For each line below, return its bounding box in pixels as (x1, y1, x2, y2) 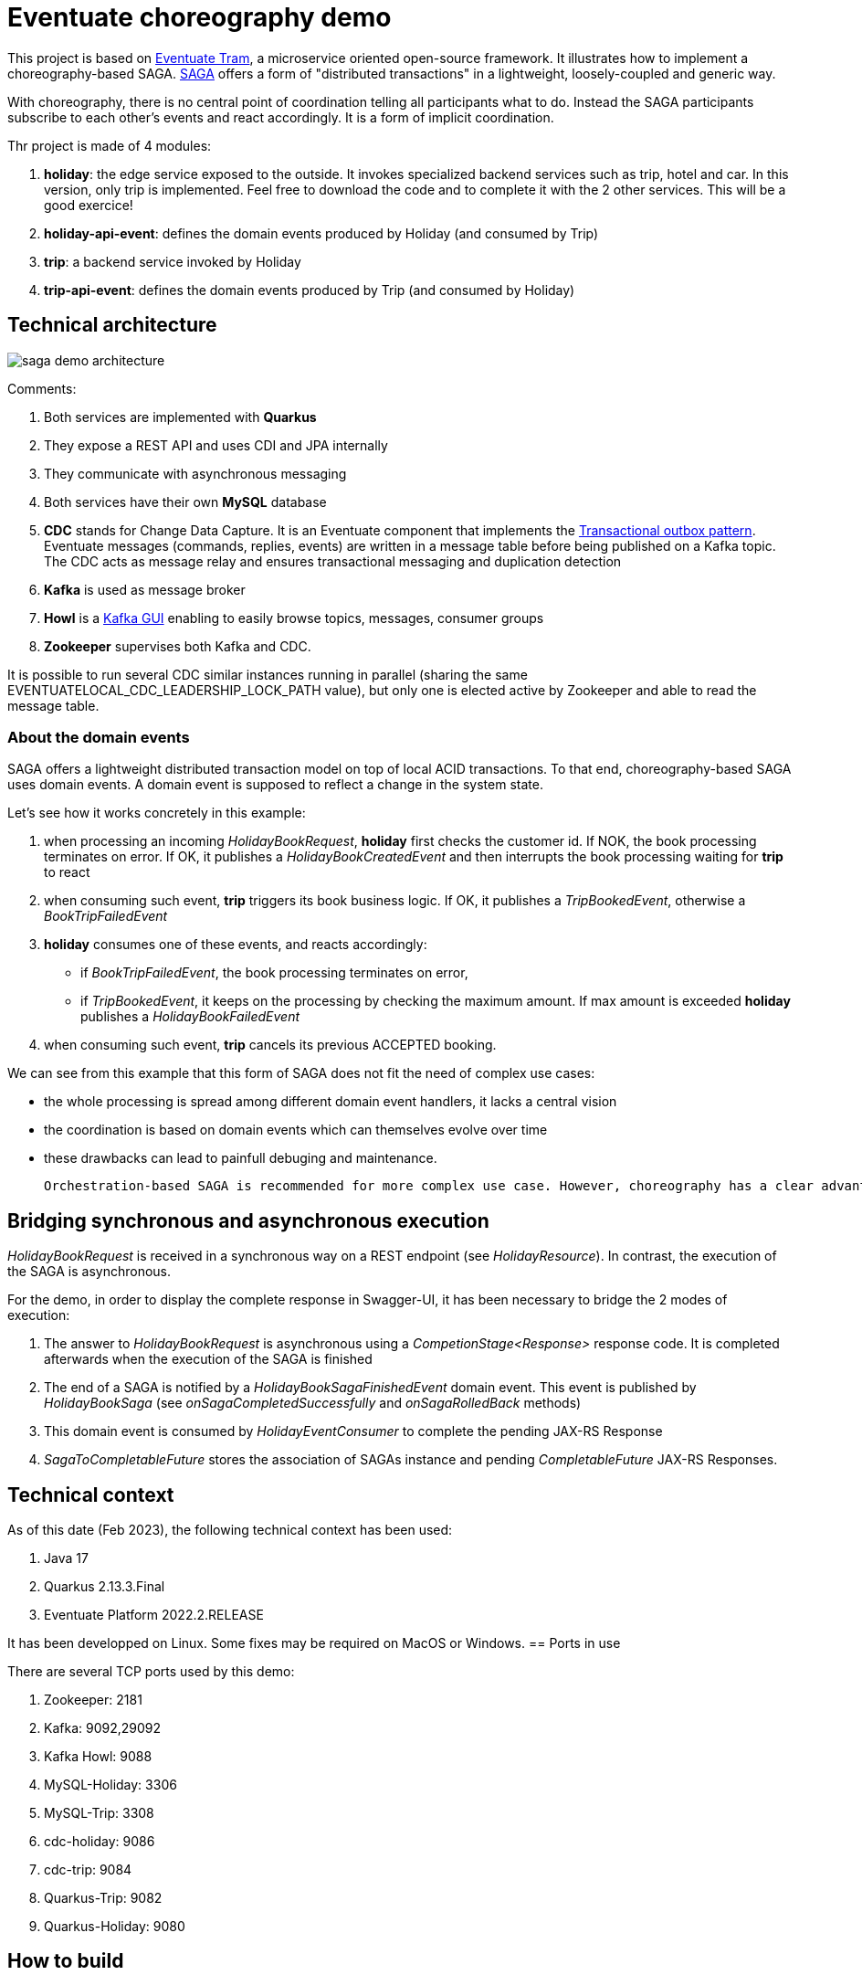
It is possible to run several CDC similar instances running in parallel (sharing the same (7, 666, 528, 682)
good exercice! (44, 196, 133, 213)
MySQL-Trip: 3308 (44, 1805, 154, 1822)
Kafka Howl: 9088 (44, 1748, 152, 1765)
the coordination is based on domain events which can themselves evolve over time (44, 1122, 548, 1138)
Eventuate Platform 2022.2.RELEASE (44, 1607, 264, 1623)
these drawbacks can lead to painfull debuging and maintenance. (44, 1150, 437, 1167)
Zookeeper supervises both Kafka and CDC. (44, 638, 311, 654)
